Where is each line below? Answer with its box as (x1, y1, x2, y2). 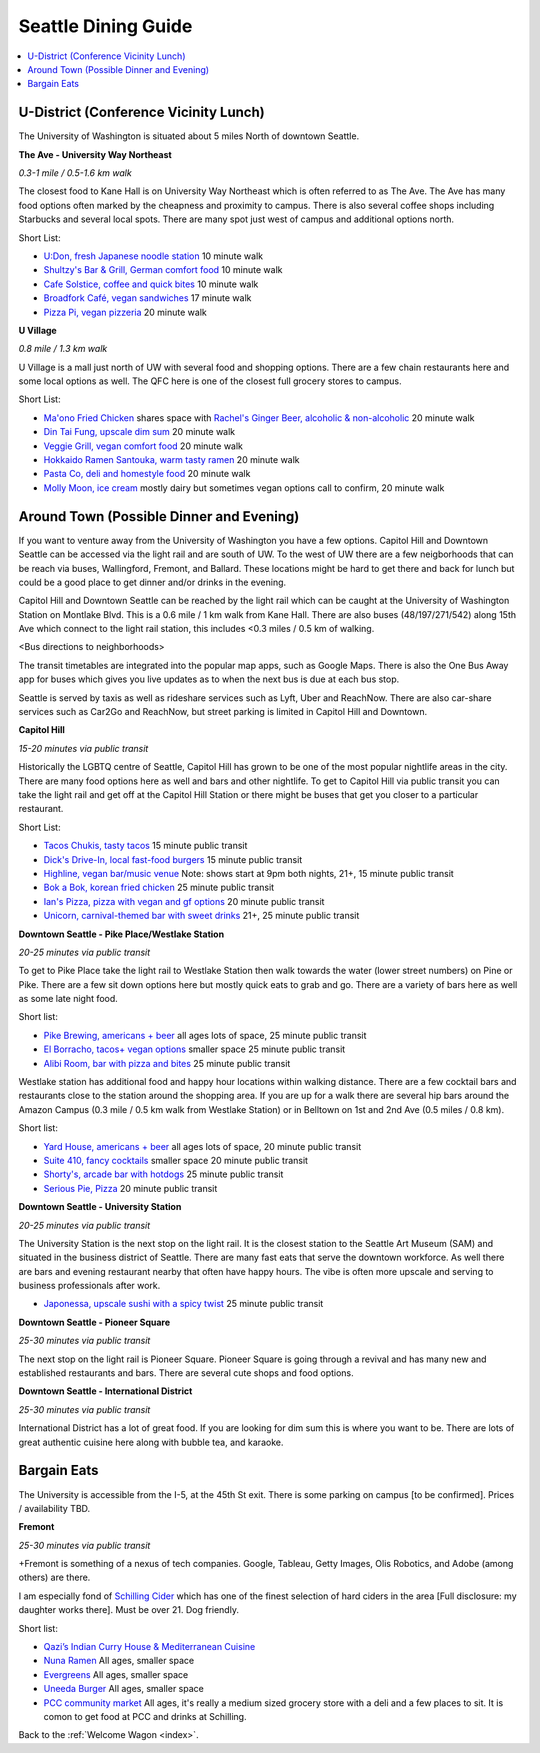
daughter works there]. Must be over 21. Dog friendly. (18, 1604, 240, 1616)
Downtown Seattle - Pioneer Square (18, 1316, 171, 1328)
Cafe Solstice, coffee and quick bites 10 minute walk (43, 278, 259, 290)
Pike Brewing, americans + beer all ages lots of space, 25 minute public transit (43, 1029, 367, 1041)
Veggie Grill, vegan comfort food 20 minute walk (43, 440, 244, 452)
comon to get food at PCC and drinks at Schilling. (43, 1710, 247, 1722)
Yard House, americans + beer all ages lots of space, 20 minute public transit (43, 1140, 362, 1152)
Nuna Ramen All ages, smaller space (43, 1655, 195, 1667)
